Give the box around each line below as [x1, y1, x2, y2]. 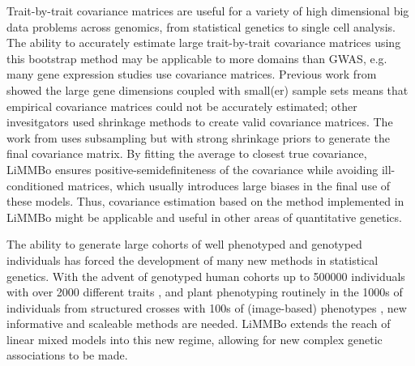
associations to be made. [6, 347, 128, 364]
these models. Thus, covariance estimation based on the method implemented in [6, 193, 404, 210]
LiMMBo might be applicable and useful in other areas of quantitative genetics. [6, 208, 402, 225]
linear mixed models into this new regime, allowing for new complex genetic [6, 330, 383, 347]
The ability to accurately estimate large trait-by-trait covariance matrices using [6, 34, 401, 51]
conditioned [6, 177, 64, 194]
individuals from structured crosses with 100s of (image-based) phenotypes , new [6, 299, 407, 316]
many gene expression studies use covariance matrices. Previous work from [6, 66, 377, 83]
